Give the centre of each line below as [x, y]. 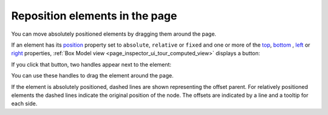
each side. [24, 103]
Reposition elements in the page [94, 16]
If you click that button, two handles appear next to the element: [91, 64]
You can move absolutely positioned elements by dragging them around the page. [114, 34]
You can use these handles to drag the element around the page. [92, 76]
